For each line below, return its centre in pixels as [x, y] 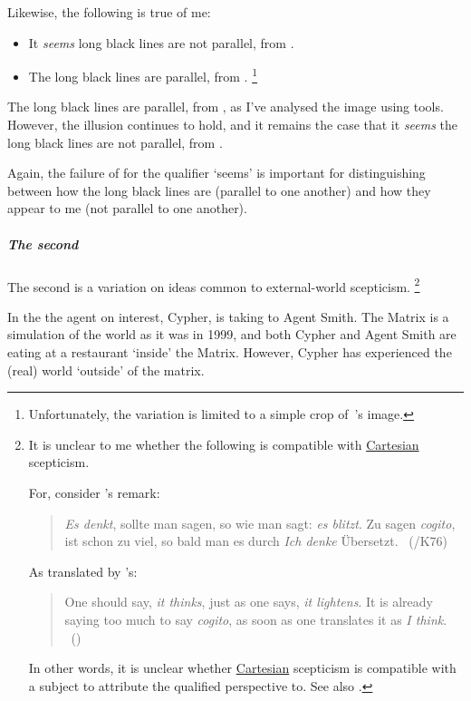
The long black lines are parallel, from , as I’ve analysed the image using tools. [226, 107]
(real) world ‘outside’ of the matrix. [106, 370]
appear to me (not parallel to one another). [127, 208]
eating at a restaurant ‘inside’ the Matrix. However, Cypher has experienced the [230, 352]
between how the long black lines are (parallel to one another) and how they [219, 190]
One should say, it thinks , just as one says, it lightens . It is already [249, 602]
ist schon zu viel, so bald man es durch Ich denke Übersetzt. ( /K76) [256, 541]
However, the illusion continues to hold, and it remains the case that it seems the [233, 125]
